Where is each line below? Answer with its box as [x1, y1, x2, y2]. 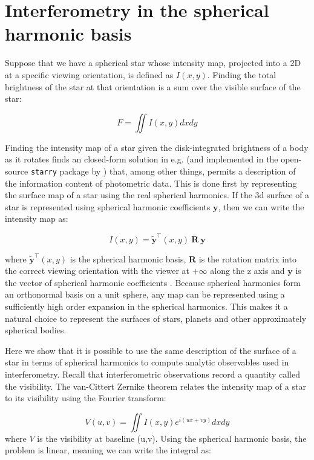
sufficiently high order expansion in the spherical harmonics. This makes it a [5, 300, 288, 312]
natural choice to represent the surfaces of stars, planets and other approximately [5, 312, 307, 324]
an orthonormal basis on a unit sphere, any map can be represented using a [5, 288, 285, 301]
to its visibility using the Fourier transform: [5, 392, 166, 404]
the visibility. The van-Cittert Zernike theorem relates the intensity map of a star [5, 379, 306, 392]
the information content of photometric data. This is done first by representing [5, 176, 297, 189]
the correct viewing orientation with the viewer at [5, 264, 190, 277]
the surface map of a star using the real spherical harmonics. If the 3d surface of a [5, 188, 310, 201]
